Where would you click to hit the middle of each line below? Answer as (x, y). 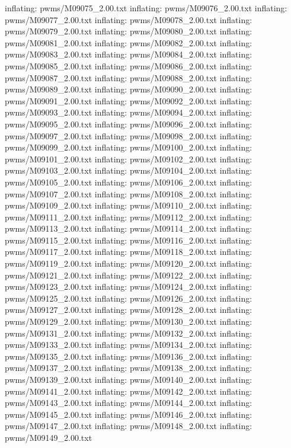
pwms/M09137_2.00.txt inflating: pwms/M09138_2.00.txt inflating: (129, 368)
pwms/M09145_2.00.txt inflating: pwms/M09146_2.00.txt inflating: (129, 414)
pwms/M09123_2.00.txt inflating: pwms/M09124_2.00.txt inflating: (129, 287)
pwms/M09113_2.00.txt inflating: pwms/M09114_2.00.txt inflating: (129, 228)
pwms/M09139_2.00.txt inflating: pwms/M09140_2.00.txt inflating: (129, 379)
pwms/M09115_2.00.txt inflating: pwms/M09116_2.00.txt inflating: (129, 240)
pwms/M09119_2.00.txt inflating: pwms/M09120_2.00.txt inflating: (129, 263)
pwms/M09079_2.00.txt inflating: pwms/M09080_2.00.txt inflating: (129, 31)
